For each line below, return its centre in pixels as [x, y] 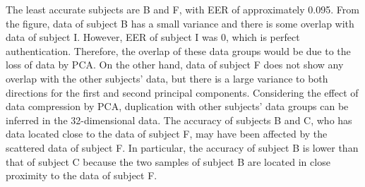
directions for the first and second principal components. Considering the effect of [182, 92]
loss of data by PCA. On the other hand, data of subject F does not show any [175, 65]
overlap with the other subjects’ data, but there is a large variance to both [167, 78]
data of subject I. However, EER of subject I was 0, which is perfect [153, 37]
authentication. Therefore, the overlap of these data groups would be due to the [178, 50]
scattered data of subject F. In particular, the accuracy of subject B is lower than [182, 147]
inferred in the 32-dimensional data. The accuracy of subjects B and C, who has [179, 120]
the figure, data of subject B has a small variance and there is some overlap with [180, 23]
